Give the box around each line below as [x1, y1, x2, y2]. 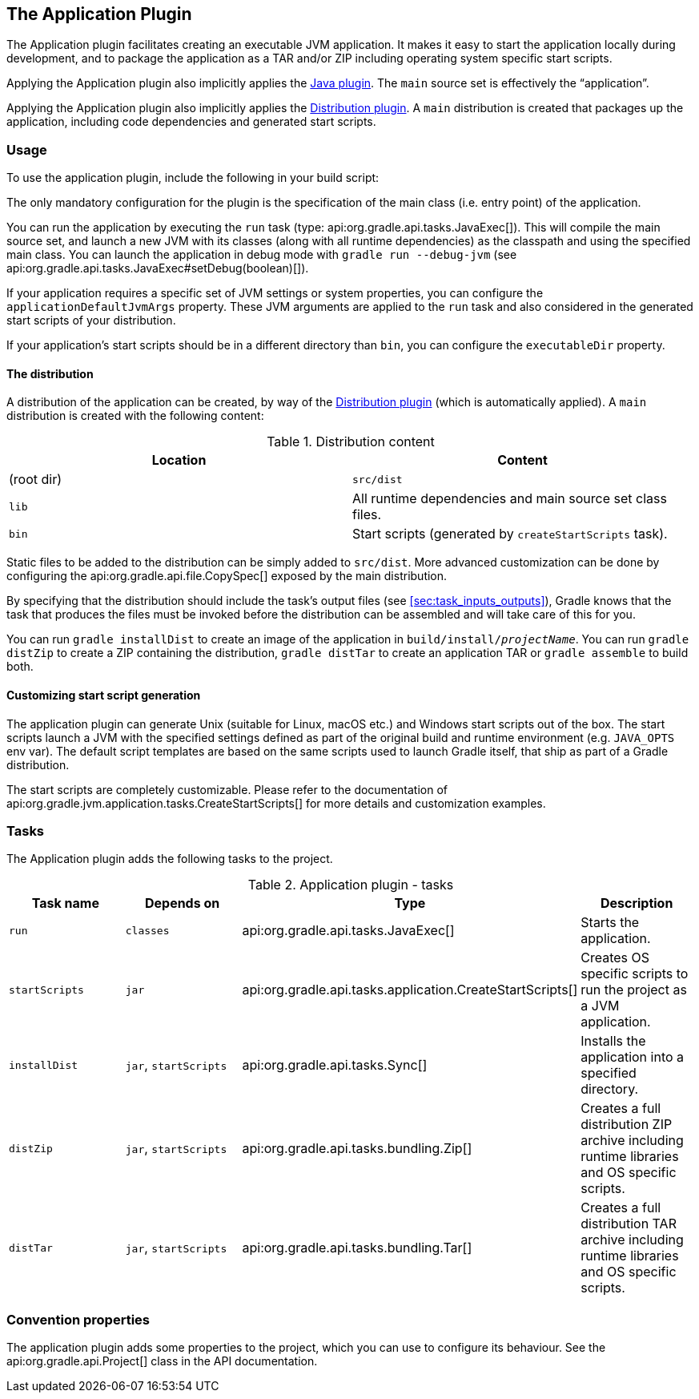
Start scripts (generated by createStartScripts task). [352, 526, 668, 542]
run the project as [580, 982, 687, 998]
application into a [580, 1049, 685, 1066]
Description [600, 895, 673, 912]
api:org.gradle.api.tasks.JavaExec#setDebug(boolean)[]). [6, 261, 309, 276]
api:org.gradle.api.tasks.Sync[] [242, 1057, 428, 1074]
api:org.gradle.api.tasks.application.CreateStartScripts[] [242, 982, 578, 998]
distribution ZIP [580, 1116, 673, 1133]
